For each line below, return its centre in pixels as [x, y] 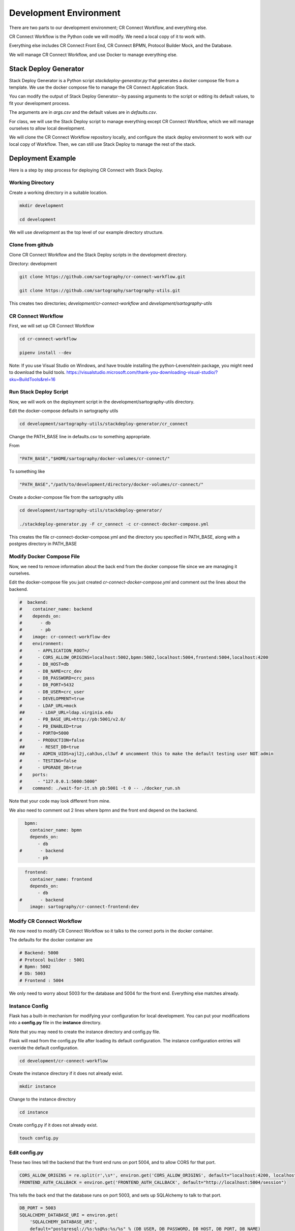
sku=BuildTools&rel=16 [32, 379]
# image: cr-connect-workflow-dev [65, 637]
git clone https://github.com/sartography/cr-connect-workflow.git [103, 277]
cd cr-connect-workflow [48, 339]
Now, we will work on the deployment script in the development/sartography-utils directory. [102, 402]
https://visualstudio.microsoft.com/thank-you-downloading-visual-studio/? [142, 372]
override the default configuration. [44, 1048]
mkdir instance [38, 1086]
